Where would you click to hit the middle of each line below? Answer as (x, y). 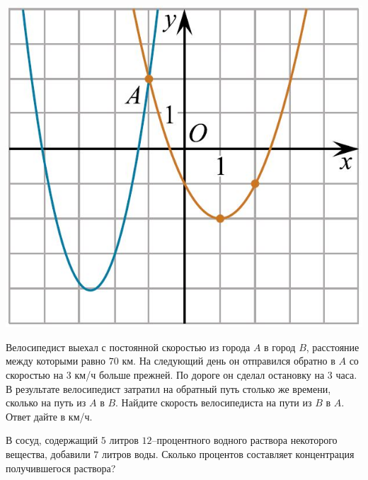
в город (280, 347)
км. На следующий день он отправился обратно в (229, 361)
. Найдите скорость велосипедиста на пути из (214, 402)
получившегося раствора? (61, 468)
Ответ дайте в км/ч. (49, 416)
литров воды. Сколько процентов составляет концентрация (228, 454)
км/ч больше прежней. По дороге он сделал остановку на (200, 375)
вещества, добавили (48, 454)
